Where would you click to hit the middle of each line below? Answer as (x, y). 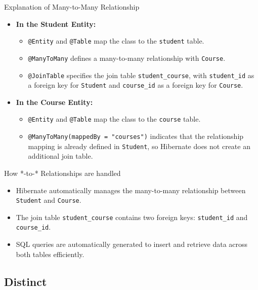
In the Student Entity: (56, 24)
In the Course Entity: (54, 102)
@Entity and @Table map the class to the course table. (114, 119)
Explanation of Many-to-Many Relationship (72, 7)
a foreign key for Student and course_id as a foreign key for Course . (136, 85)
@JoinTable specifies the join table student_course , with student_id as (141, 75)
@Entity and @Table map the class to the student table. (116, 41)
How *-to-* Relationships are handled (62, 173)
